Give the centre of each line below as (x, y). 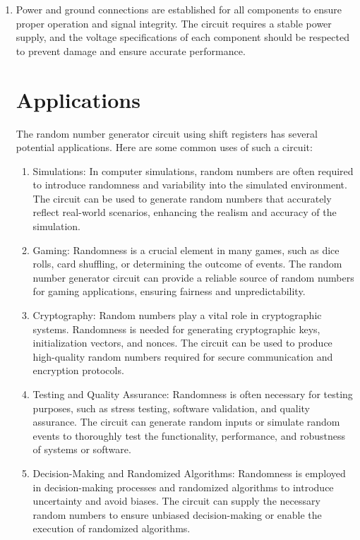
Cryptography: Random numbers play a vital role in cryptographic (177, 315)
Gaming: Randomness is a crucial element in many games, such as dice (186, 250)
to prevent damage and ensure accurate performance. (131, 50)
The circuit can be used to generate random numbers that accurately (182, 198)
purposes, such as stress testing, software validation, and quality (172, 408)
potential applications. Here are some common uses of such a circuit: (164, 147)
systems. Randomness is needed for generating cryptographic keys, (176, 329)
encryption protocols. (78, 370)
